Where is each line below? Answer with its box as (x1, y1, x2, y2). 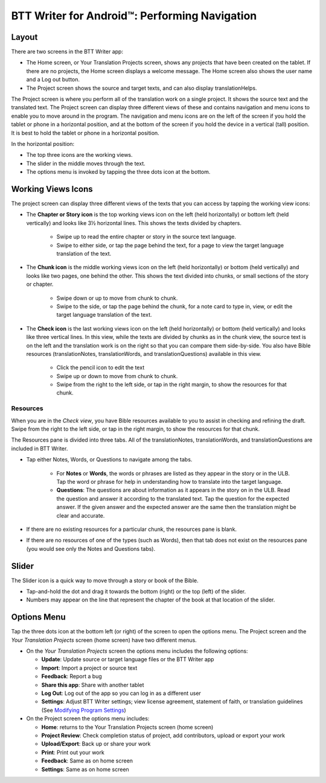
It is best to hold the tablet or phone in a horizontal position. (11, 129, 159, 136)
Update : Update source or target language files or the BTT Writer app (41, 656, 214, 663)
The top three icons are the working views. (26, 151, 133, 159)
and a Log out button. (26, 76, 80, 83)
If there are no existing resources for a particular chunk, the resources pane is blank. (26, 525, 237, 533)
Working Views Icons (11, 184, 93, 194)
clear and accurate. (56, 512, 105, 519)
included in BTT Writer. (11, 445, 68, 452)
